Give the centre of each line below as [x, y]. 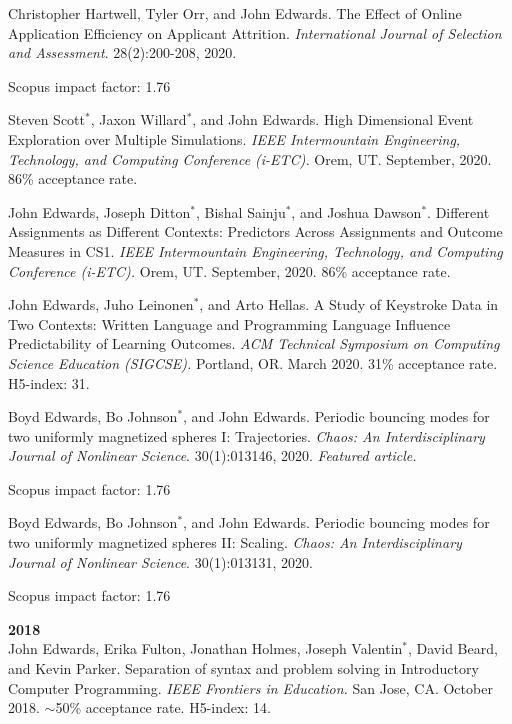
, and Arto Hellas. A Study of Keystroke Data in [349, 304]
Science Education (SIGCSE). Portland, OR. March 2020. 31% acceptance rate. [253, 362]
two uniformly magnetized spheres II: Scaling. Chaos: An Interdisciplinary [235, 542]
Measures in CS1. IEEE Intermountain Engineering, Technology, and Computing [255, 250]
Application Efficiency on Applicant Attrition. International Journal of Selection [255, 32]
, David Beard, [453, 648]
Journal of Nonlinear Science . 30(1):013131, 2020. [160, 561]
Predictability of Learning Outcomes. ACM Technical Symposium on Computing [254, 343]
